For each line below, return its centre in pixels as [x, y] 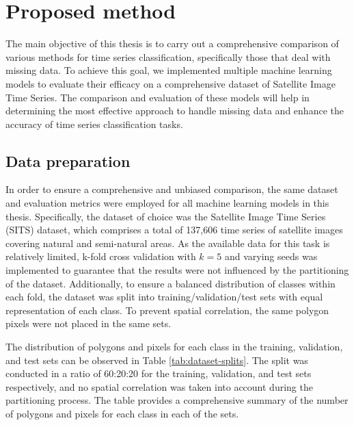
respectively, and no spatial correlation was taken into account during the [159, 386]
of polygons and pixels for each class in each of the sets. [122, 413]
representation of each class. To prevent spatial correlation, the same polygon [167, 310]
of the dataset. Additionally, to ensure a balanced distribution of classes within [171, 283]
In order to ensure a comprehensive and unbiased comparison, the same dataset [172, 189]
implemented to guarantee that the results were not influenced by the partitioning [177, 270]
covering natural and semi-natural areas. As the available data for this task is [168, 243]
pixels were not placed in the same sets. [88, 323]
